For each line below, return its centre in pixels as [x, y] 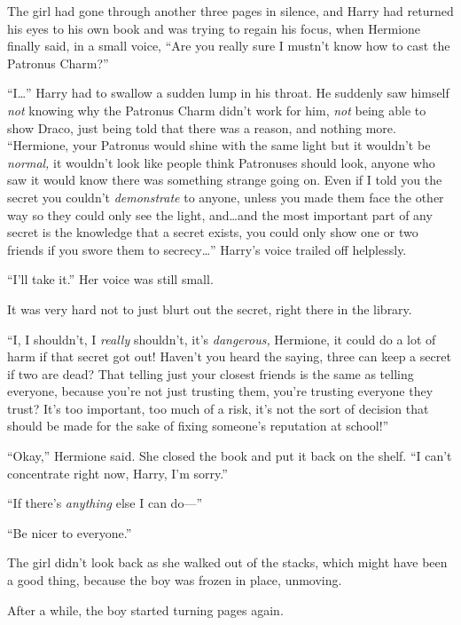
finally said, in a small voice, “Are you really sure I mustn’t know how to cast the [229, 46]
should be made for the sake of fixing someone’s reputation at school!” [198, 426]
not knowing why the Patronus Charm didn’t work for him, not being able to [217, 110]
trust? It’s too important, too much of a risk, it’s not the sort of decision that [218, 408]
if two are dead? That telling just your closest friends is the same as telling [211, 373]
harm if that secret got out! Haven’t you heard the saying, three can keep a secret [229, 356]
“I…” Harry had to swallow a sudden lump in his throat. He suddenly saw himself [228, 93]
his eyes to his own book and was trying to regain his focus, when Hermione [214, 28]
